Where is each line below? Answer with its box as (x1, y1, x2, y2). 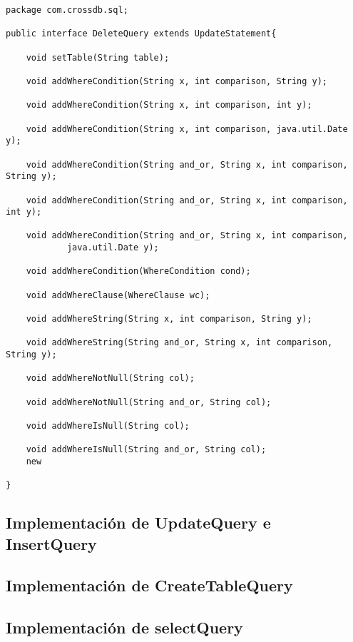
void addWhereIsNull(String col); (26, 420, 190, 431)
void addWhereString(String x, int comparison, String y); (26, 314, 312, 325)
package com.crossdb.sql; (6, 5, 128, 15)
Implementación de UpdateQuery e (6, 511, 271, 534)
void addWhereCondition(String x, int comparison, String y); (26, 76, 328, 86)
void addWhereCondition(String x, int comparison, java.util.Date (26, 123, 348, 134)
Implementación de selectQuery (6, 616, 243, 638)
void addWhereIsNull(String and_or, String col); (26, 444, 267, 455)
